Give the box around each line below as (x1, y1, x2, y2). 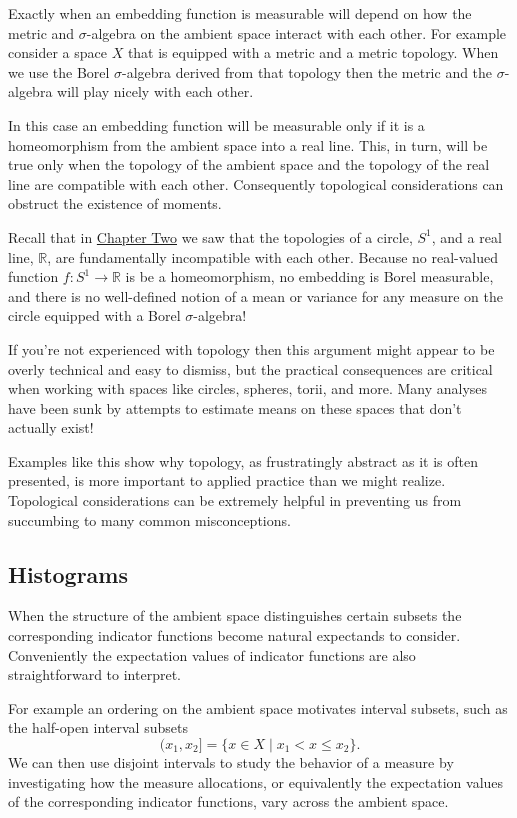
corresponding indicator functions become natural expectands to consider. (8, 625, 461, 646)
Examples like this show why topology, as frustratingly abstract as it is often (8, 450, 478, 471)
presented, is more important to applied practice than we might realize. (8, 470, 446, 491)
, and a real (431, 226, 502, 247)
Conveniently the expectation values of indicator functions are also (8, 644, 416, 665)
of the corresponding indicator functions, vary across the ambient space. (8, 791, 449, 812)
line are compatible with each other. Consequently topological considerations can (8, 173, 504, 194)
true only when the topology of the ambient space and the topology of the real (8, 154, 490, 175)
